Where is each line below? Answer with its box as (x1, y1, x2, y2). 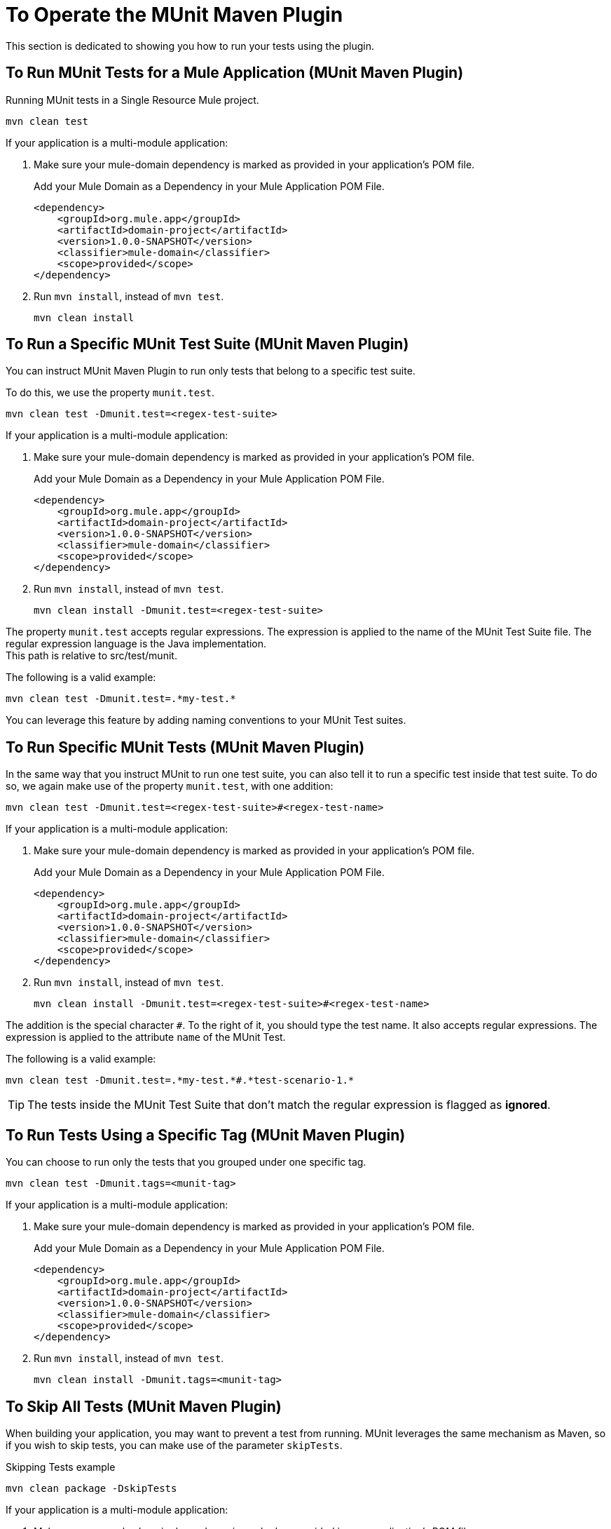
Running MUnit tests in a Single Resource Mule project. (6, 93, 259, 106)
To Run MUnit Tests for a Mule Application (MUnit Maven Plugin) (6, 64, 464, 82)
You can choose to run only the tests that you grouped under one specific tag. (6, 1156, 366, 1168)
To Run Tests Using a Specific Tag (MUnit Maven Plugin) (6, 1126, 406, 1144)
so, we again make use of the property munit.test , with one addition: (6, 780, 334, 793)
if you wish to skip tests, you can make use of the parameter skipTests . (6, 1439, 343, 1451)
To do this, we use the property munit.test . (6, 386, 215, 399)
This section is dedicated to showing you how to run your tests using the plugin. (6, 39, 375, 52)
